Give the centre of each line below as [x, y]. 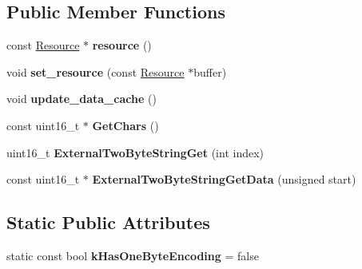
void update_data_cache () [82, 99]
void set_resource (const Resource [95, 71]
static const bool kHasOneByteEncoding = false [133, 255]
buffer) [210, 71]
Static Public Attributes [108, 222]
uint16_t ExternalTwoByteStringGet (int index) [135, 152]
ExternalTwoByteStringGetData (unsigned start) [224, 179]
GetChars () [125, 125]
